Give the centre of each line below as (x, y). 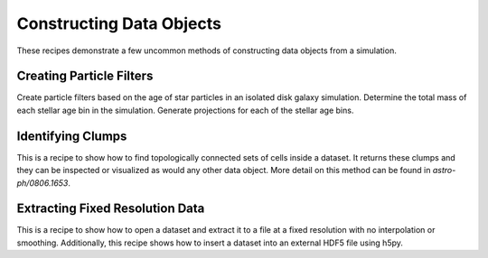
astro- (444, 170)
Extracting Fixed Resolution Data (111, 209)
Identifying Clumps (72, 136)
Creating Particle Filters (85, 76)
